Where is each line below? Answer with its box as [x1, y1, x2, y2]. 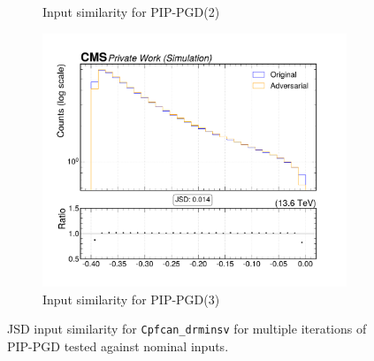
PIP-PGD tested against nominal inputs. [7, 336, 229, 355]
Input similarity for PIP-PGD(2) [42, 3, 220, 20]
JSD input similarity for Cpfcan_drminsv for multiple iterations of [7, 319, 367, 338]
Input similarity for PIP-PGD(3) [42, 289, 220, 308]
